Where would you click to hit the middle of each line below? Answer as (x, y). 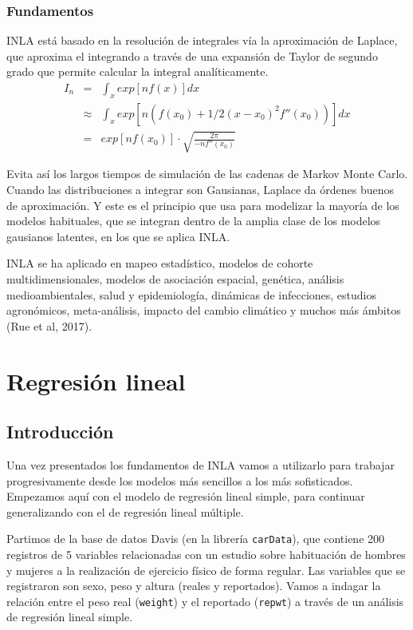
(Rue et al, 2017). (49, 325)
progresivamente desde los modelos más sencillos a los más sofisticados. (180, 480)
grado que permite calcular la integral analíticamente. (138, 71)
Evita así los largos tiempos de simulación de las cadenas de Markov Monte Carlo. (207, 174)
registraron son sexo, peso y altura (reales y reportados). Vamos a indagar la (194, 586)
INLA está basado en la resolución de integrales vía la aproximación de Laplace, (202, 40)
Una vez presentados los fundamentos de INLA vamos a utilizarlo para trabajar (201, 464)
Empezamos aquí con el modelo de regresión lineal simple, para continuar (186, 496)
